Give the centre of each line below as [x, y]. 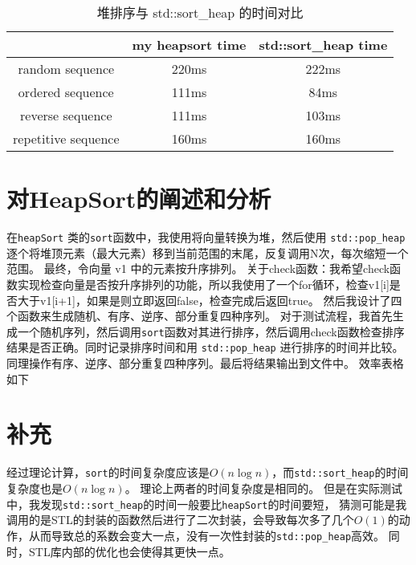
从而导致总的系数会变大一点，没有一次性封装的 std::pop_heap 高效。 [207, 535]
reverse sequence [66, 115]
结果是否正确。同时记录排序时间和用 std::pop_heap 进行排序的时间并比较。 [205, 347]
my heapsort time [189, 45]
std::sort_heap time [323, 45]
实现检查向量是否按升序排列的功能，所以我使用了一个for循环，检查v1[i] [203, 284]
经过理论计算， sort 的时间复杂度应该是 [108, 472]
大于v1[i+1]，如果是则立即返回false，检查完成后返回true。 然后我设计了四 [210, 300]
